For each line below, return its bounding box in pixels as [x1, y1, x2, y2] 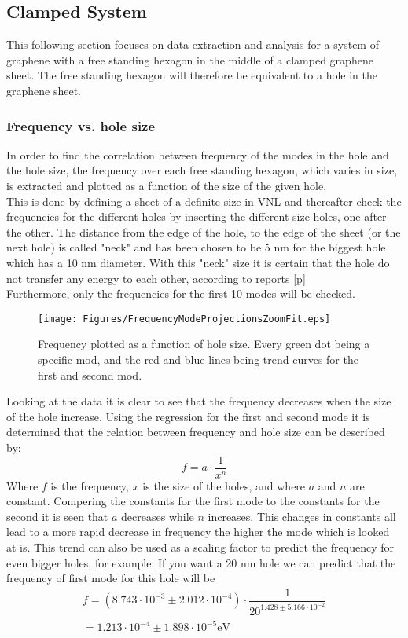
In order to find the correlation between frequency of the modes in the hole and [6, 146, 389, 163]
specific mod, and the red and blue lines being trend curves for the [38, 350, 358, 367]
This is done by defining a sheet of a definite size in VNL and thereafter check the [6, 192, 402, 209]
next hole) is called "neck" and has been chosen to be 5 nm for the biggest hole [6, 239, 386, 255]
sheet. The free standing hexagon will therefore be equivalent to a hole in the [6, 67, 377, 83]
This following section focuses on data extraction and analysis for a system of [6, 36, 379, 53]
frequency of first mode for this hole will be [6, 570, 215, 586]
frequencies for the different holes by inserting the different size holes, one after [6, 208, 387, 225]
